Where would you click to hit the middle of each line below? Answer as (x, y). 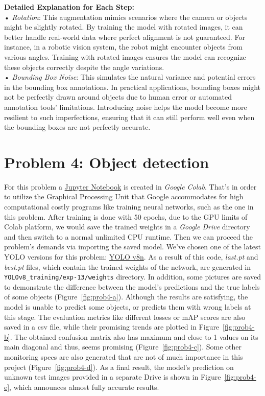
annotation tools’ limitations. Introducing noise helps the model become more (126, 107)
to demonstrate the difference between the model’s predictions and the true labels (132, 286)
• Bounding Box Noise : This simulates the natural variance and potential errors (130, 77)
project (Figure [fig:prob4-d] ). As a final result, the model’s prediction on (119, 367)
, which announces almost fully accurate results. (84, 387)
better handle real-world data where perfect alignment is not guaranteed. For (125, 37)
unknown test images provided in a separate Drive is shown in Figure (113, 377)
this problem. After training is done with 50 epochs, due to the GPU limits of (126, 216)
